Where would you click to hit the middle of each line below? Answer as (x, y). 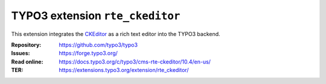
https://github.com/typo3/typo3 (98, 44)
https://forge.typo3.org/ (88, 53)
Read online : (27, 61)
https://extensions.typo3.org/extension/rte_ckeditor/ (124, 70)
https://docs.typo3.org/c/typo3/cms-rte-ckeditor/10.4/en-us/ (135, 61)
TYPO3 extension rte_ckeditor (96, 16)
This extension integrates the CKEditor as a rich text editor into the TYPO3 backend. (116, 34)
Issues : (21, 53)
